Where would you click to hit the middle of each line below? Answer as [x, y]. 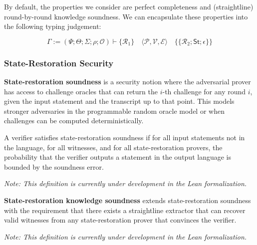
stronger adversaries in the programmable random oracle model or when [114, 111]
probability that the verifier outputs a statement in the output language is [118, 157]
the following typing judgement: [53, 26]
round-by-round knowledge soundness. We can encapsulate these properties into [126, 16]
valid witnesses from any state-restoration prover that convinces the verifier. [120, 220]
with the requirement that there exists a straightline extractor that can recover [125, 210]
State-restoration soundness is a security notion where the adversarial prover [128, 81]
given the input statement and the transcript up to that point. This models [119, 101]
